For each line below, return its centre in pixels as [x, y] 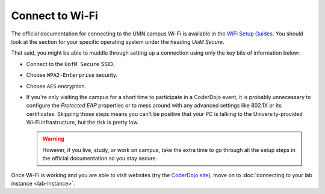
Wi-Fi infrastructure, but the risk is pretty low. [82, 123]
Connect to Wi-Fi [55, 16]
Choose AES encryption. [56, 86]
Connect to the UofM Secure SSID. [70, 64]
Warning [53, 139]
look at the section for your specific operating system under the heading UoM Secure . [118, 41]
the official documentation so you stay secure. [100, 159]
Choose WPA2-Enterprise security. [72, 75]
